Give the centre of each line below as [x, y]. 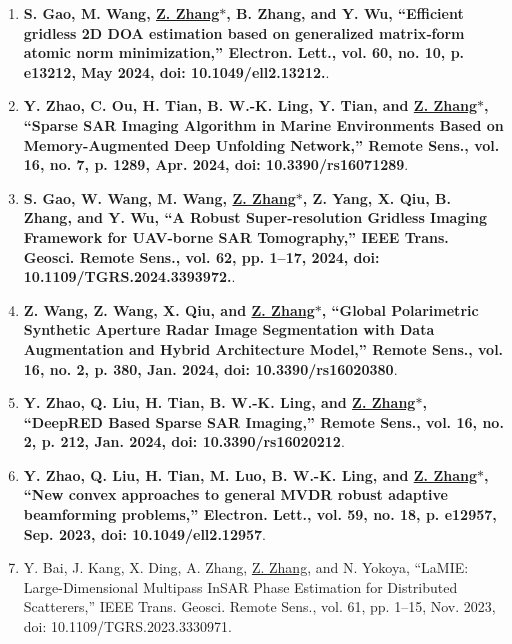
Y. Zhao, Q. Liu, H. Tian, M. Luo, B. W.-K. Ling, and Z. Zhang [250, 474]
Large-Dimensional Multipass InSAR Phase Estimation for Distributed [240, 586]
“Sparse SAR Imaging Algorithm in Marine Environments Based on [263, 124]
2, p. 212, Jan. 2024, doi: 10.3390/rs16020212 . [184, 441]
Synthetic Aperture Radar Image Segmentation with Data [229, 329]
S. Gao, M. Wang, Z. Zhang [121, 13]
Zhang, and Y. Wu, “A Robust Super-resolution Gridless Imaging [255, 217]
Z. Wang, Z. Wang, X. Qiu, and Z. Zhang [169, 309]
